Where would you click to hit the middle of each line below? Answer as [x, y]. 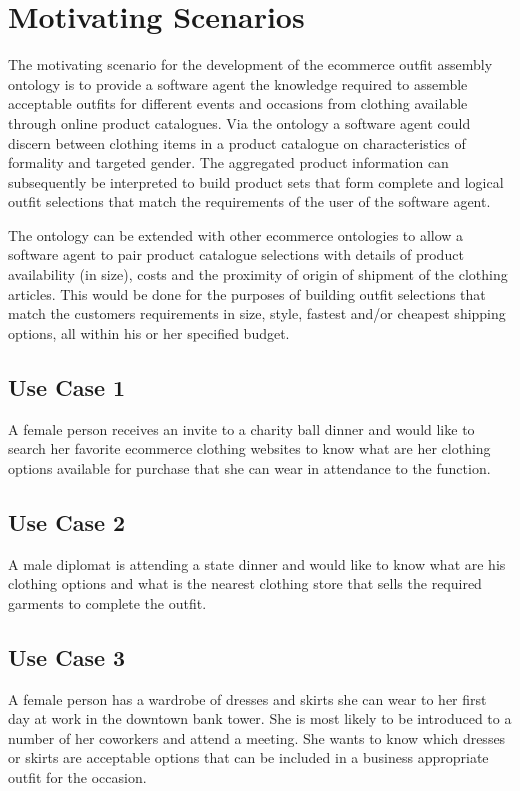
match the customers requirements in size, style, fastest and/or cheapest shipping [257, 313]
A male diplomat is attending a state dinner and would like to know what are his [257, 563]
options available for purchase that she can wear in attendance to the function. [249, 467]
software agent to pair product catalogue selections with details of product [236, 254]
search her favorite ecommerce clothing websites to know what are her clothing [249, 448]
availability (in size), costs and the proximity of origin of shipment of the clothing [258, 274]
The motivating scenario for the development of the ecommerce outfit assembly [250, 64]
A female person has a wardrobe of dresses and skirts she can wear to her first [247, 698]
